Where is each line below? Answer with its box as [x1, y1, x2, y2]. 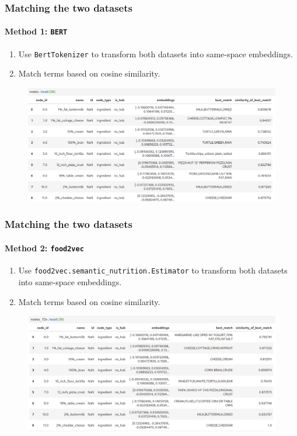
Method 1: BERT [5, 25, 68, 37]
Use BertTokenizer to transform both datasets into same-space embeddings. [18, 47, 293, 60]
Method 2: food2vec [5, 242, 84, 254]
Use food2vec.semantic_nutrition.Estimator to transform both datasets [18, 264, 288, 276]
